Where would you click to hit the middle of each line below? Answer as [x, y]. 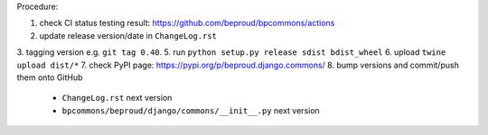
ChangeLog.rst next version [117, 98]
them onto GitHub [50, 77]
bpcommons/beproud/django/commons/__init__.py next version [191, 110]
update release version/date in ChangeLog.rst [128, 35]
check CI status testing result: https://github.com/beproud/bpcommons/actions [187, 23]
